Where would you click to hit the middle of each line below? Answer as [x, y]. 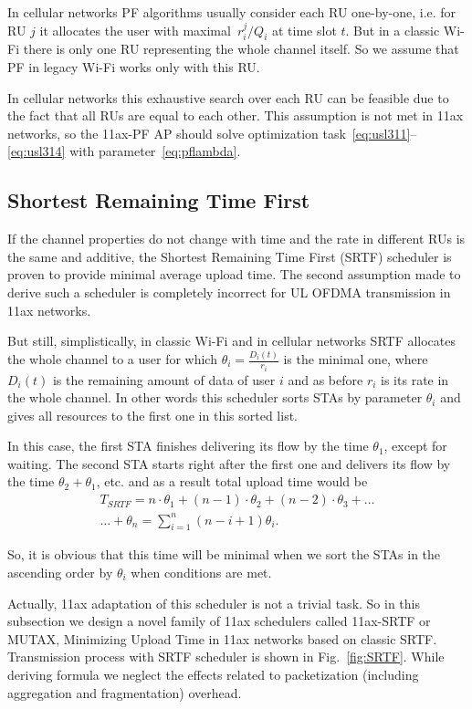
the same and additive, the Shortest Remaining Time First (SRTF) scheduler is [230, 256]
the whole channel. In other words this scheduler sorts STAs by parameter [215, 397]
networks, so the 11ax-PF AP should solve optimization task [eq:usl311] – [212, 133]
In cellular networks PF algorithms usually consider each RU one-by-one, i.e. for [232, 12]
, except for [415, 446]
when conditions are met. [201, 573]
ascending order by [60, 573]
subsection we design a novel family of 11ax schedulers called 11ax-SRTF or [219, 621]
